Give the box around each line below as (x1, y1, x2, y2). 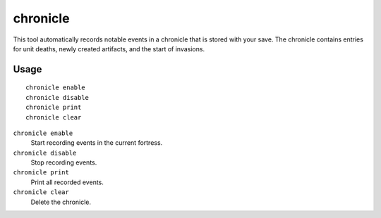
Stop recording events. (30, 158, 97, 167)
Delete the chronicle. (30, 198, 92, 206)
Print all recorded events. (30, 178, 104, 186)
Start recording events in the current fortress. (30, 139, 163, 147)
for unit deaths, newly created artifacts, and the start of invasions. (13, 44, 205, 53)
